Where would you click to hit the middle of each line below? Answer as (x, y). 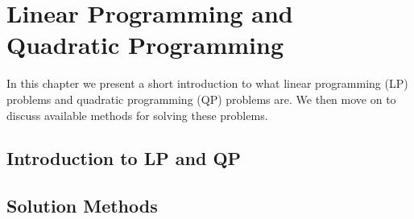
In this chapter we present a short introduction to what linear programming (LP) (207, 83)
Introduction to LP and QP (124, 158)
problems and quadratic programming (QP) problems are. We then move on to (201, 99)
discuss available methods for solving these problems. (137, 115)
